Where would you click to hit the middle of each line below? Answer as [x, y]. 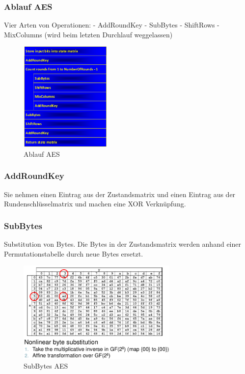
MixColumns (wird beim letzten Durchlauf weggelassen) [88, 34]
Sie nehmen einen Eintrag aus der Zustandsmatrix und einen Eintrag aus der [120, 194]
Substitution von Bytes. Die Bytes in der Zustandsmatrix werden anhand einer [122, 244]
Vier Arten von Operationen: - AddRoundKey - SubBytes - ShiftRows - [112, 25]
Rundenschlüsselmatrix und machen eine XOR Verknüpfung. [95, 204]
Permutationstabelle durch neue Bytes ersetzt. [74, 253]
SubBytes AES [46, 365]
